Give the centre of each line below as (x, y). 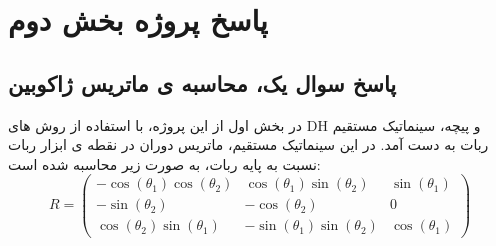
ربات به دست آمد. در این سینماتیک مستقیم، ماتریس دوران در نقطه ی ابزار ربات (248, 144)
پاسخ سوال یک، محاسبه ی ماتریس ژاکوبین (202, 82)
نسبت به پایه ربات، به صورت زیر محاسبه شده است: (164, 163)
